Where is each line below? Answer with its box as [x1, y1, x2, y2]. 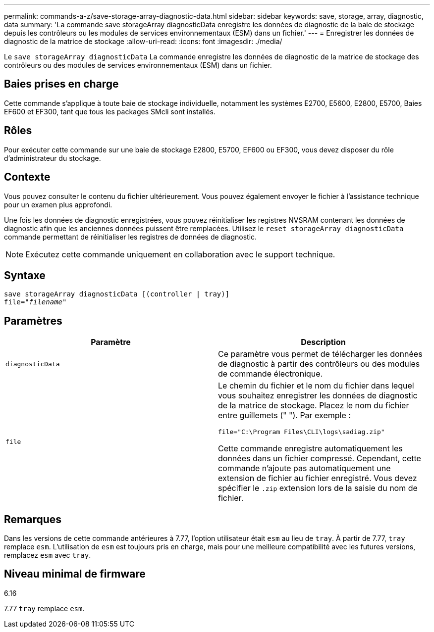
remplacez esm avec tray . [4, 551, 91, 560]
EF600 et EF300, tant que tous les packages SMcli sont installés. [4, 107, 216, 116]
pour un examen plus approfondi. [4, 200, 112, 209]
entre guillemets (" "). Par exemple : [218, 410, 351, 421]
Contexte [4, 171, 51, 184]
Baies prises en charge [4, 78, 119, 91]
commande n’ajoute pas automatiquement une [218, 463, 391, 474]
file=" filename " [4, 298, 67, 306]
